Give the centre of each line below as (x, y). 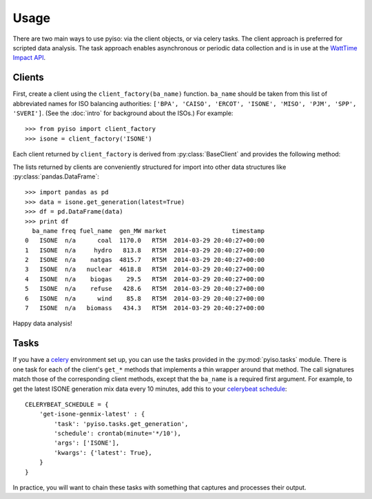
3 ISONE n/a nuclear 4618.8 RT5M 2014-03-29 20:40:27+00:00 (145, 269)
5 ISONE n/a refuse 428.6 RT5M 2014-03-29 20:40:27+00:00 (145, 289)
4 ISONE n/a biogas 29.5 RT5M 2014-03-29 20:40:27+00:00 (145, 279)
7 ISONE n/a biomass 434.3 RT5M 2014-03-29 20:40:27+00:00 (145, 308)
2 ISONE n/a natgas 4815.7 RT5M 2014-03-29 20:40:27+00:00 (145, 260)
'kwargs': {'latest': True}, (103, 452)
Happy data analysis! (42, 323)
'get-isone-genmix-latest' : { (92, 414)
